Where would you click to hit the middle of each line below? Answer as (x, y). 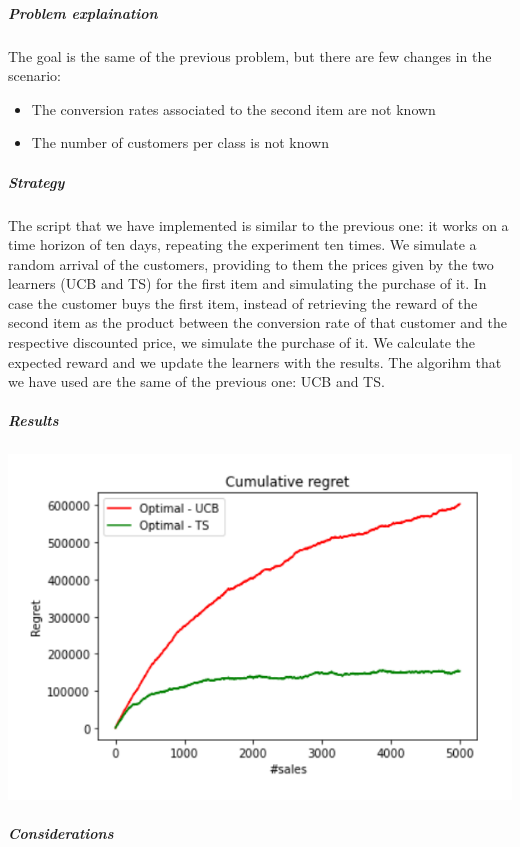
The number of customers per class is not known (180, 142)
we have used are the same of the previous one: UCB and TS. (196, 381)
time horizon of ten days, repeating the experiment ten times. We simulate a (242, 244)
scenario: (35, 75)
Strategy (36, 181)
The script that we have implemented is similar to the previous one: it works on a (258, 224)
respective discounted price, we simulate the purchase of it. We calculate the (242, 342)
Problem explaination (83, 12)
